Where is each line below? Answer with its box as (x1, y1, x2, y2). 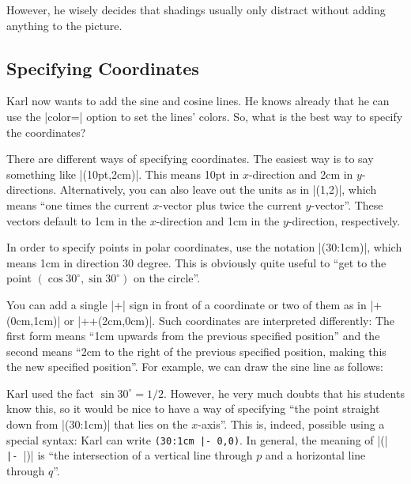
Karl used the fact (6, 384, 94, 401)
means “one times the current (6, 196, 149, 213)
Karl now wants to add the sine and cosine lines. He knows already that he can (6, 93, 390, 109)
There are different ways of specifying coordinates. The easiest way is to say (6, 150, 374, 167)
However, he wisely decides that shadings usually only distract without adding (6, 2, 386, 17)
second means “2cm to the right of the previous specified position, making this (6, 342, 386, 359)
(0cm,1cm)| (6, 312, 61, 328)
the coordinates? (6, 123, 86, 140)
